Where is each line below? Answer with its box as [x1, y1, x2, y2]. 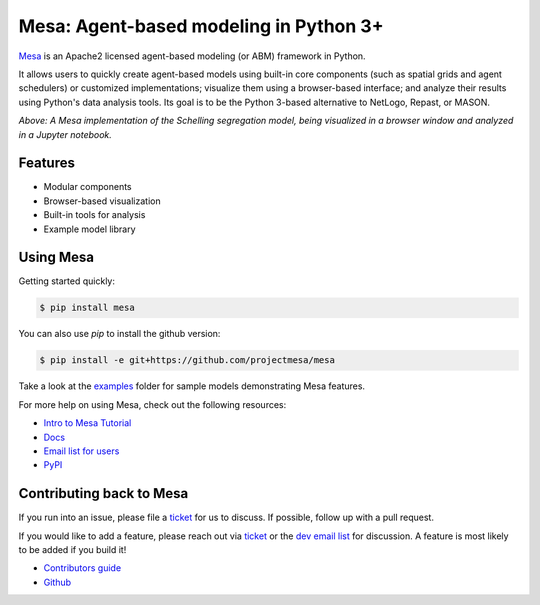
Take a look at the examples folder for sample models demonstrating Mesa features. [18, 380, 365, 392]
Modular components [43, 181, 132, 193]
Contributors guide [43, 562, 122, 574]
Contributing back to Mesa [18, 485, 189, 502]
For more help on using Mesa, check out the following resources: [18, 398, 287, 410]
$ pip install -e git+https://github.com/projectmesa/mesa [39, 355, 335, 366]
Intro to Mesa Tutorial [43, 417, 132, 429]
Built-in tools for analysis [43, 209, 146, 221]
